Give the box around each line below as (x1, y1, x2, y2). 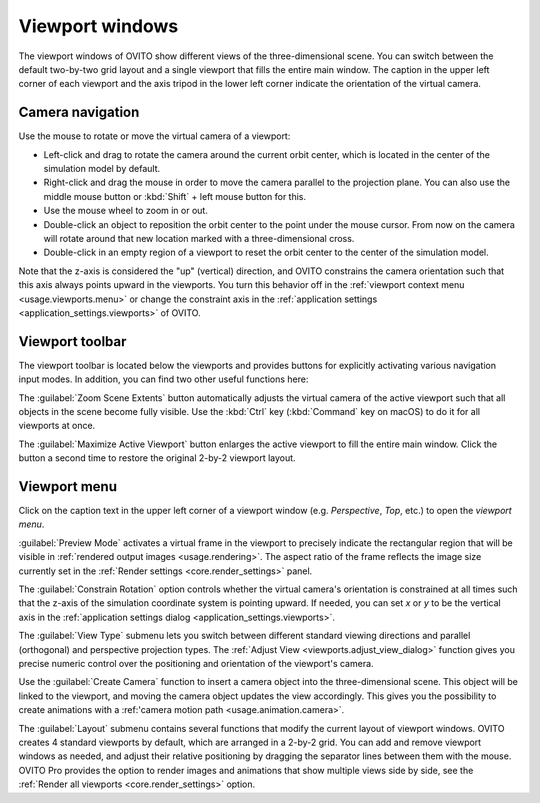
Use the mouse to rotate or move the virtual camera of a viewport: (18, 130, 291, 142)
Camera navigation (18, 104, 140, 121)
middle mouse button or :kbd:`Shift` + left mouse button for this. (43, 190, 307, 202)
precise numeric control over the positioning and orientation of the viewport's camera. (18, 657, 374, 669)
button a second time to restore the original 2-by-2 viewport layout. (18, 452, 296, 464)
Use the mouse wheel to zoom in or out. (43, 205, 209, 217)
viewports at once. (18, 420, 96, 432)
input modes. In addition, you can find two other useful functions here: (18, 373, 309, 385)
